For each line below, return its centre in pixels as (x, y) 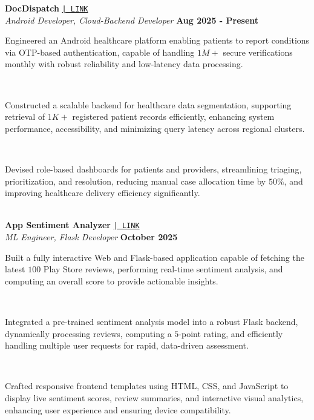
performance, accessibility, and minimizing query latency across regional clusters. (155, 128)
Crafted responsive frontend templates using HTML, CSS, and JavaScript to (147, 386)
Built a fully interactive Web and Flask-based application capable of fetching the (155, 257)
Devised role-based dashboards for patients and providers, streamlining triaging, (153, 169)
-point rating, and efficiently (231, 333)
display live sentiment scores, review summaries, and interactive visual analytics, (154, 397)
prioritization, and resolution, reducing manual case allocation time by (136, 181)
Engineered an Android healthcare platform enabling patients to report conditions (157, 40)
